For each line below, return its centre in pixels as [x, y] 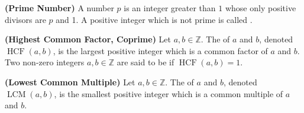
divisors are [25, 19]
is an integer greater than [170, 8]
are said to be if [145, 62]
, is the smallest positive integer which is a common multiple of [169, 93]
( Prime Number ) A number [59, 8]
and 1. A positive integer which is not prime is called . [154, 19]
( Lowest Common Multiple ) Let [70, 82]
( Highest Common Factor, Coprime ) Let [88, 39]
